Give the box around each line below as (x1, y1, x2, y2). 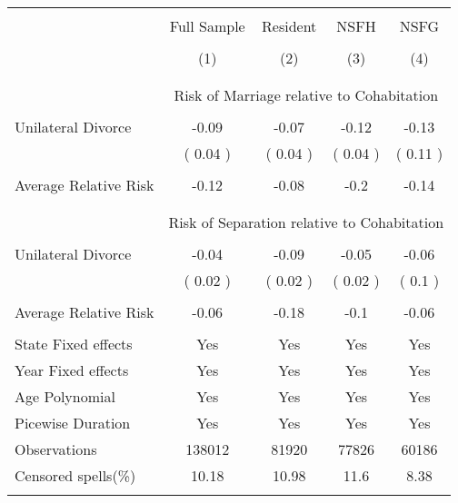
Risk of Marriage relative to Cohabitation (174, 84, 439, 105)
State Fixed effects (15, 333, 133, 354)
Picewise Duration (15, 412, 131, 433)
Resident (262, 15, 317, 36)
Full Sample (169, 15, 245, 36)
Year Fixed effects (15, 360, 129, 380)
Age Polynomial (15, 386, 115, 407)
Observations (15, 439, 97, 459)
